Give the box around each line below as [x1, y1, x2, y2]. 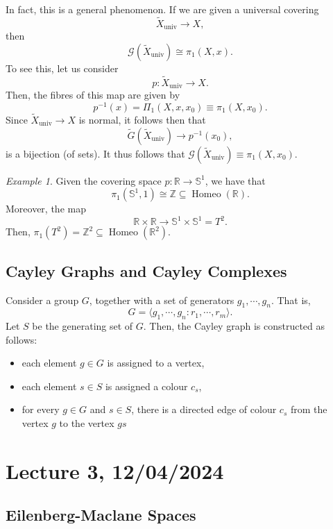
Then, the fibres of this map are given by [6, 87, 180, 102]
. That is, [271, 292, 311, 307]
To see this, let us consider [6, 60, 119, 75]
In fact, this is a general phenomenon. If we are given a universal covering [6, 2, 319, 16]
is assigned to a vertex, [107, 355, 205, 370]
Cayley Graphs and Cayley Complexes [6, 260, 287, 281]
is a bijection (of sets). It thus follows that [6, 146, 185, 160]
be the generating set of [32, 319, 133, 333]
